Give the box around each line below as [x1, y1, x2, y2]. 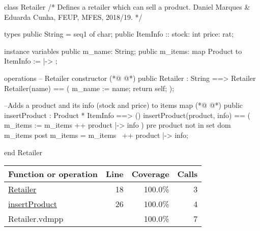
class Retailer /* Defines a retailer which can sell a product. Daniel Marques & [4, 2, 250, 12]
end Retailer [4, 147, 42, 157]
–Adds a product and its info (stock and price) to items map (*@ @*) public [4, 100, 243, 110]
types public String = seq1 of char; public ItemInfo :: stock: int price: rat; [4, 28, 234, 39]
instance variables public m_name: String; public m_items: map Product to [4, 45, 242, 56]
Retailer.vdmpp [8, 213, 64, 225]
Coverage [131, 168, 169, 180]
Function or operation [8, 168, 98, 180]
